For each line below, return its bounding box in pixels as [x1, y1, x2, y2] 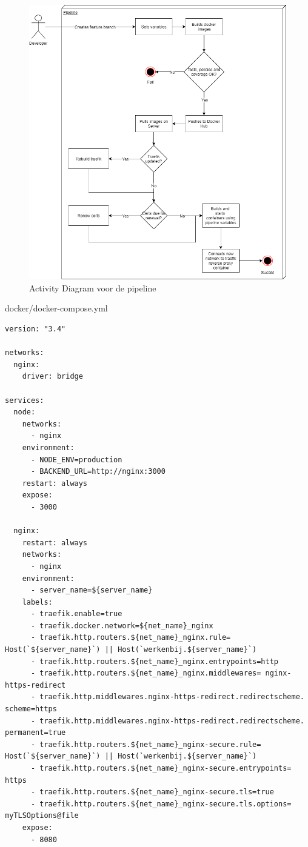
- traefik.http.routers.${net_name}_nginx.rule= [30, 633, 231, 642]
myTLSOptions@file [5, 811, 79, 820]
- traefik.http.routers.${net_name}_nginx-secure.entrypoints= [30, 764, 292, 772]
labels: [22, 597, 53, 606]
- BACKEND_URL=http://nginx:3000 [30, 467, 166, 476]
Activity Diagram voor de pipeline [29, 281, 156, 294]
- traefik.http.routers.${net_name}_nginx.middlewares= [30, 669, 261, 678]
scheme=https [5, 705, 57, 714]
